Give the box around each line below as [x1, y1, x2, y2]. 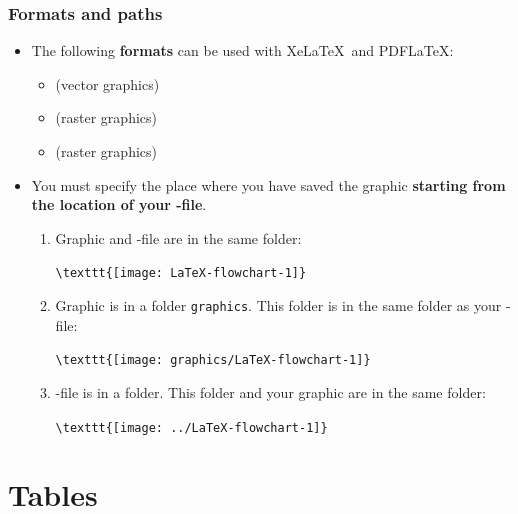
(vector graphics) [55, 73, 160, 94]
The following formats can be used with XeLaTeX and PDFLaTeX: [31, 40, 454, 61]
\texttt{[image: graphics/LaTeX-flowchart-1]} [55, 353, 371, 368]
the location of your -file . [31, 194, 207, 215]
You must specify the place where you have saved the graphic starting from [31, 174, 506, 195]
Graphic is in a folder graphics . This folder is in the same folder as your [55, 295, 502, 316]
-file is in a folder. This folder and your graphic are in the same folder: [55, 381, 486, 402]
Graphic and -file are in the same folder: [55, 227, 302, 248]
